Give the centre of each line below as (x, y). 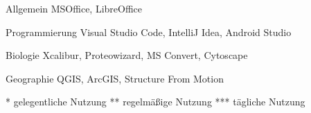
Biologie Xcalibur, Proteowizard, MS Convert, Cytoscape (127, 55)
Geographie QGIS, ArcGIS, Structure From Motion (115, 78)
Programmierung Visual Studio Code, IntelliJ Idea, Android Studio (149, 32)
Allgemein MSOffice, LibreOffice (74, 8)
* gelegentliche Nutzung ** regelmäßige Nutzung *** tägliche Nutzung (155, 102)
